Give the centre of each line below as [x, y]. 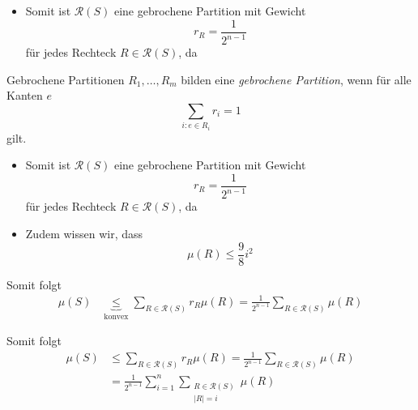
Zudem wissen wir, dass [84, 233]
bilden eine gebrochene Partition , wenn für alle [296, 79]
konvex [116, 316]
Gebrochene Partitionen [66, 79]
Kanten [25, 95]
